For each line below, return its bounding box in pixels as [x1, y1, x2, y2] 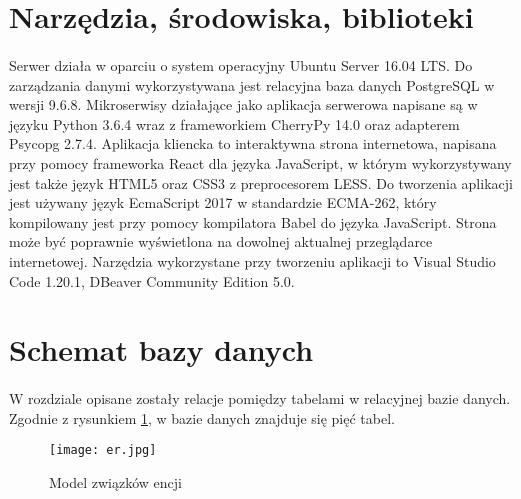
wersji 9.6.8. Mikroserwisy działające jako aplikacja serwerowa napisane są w [9, 94, 478, 115]
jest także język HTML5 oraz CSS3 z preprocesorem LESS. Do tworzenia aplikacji [9, 172, 513, 193]
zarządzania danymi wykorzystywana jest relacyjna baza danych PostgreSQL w [9, 74, 495, 95]
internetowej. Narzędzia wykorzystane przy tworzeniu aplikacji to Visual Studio [9, 250, 496, 271]
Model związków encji [49, 471, 182, 492]
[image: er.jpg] [49, 443, 157, 458]
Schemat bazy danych [9, 329, 314, 370]
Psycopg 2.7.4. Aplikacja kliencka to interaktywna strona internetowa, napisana [9, 133, 497, 154]
